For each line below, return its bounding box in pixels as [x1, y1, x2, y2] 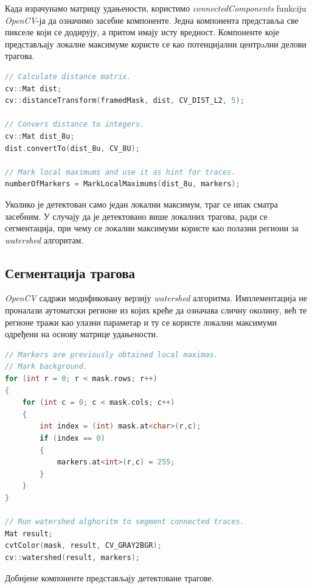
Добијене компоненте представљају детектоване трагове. [5, 571, 214, 584]
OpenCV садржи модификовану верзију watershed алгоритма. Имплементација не [5, 292, 308, 304]
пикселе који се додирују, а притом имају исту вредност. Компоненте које [5, 26, 279, 38]
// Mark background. [5, 362, 88, 371]
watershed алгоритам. [5, 233, 84, 246]
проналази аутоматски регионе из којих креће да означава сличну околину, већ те [5, 304, 307, 317]
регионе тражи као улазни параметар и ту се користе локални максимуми [5, 315, 277, 328]
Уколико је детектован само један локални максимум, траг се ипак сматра [5, 197, 279, 210]
